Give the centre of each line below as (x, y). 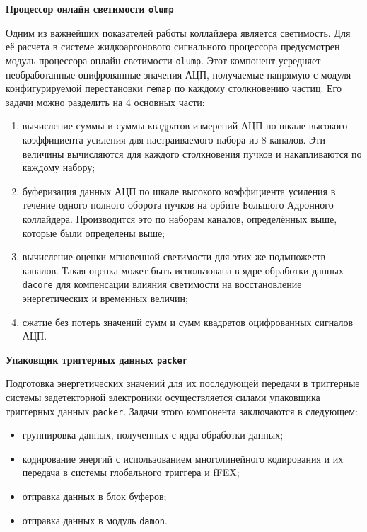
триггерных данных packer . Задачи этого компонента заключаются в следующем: (182, 411)
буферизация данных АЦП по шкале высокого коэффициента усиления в (179, 191)
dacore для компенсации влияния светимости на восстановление (162, 284)
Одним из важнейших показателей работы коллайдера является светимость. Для (178, 32)
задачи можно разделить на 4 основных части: (105, 102)
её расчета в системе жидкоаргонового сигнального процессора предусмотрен (173, 46)
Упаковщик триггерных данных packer (97, 359)
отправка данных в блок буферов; (94, 496)
